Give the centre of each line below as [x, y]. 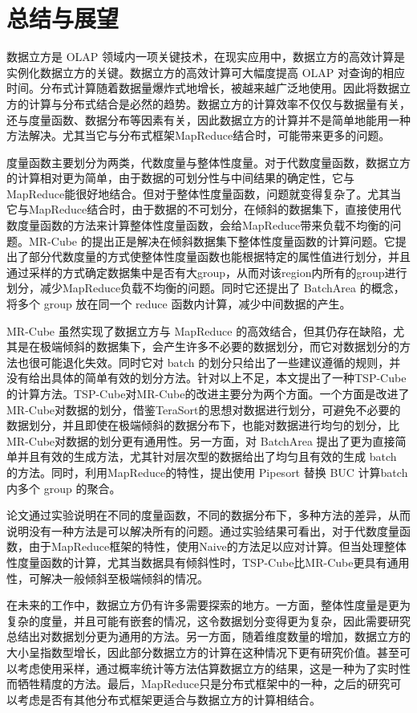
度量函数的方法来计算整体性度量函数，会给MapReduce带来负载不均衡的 [204, 225]
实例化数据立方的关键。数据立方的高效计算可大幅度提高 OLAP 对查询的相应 [206, 72]
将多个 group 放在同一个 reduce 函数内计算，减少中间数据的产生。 [179, 304]
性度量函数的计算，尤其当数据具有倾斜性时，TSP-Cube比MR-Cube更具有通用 [208, 562]
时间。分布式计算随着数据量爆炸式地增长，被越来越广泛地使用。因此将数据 [203, 88]
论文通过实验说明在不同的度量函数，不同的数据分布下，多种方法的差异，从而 [208, 515]
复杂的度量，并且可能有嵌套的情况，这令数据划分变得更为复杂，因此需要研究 [208, 620]
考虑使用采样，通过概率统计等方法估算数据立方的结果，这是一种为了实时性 [214, 668]
